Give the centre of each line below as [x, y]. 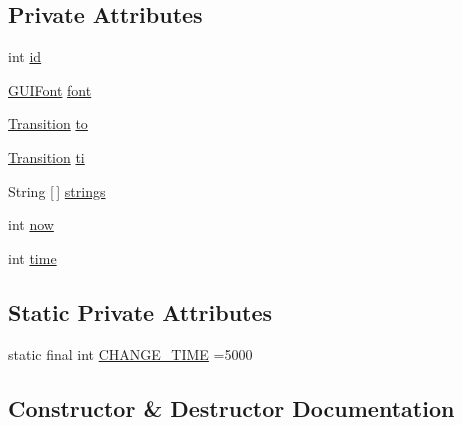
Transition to [48, 123]
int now [31, 224]
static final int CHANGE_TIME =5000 [130, 353]
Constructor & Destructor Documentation [231, 407]
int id [25, 56]
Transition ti [46, 156]
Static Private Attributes [140, 311]
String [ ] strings [57, 190]
